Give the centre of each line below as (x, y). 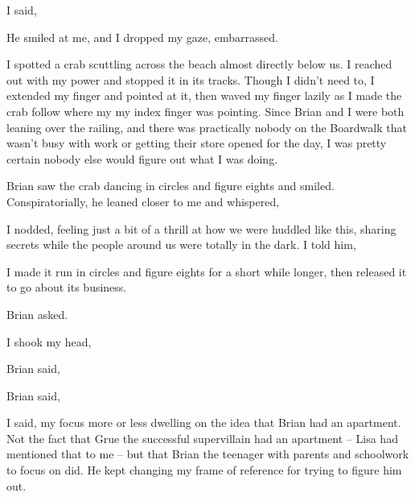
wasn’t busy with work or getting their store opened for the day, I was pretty (197, 143)
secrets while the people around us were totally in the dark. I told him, (181, 244)
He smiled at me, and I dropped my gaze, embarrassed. (142, 37)
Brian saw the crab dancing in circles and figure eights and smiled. (171, 186)
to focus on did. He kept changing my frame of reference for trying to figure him (204, 470)
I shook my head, (49, 341)
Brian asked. (37, 314)
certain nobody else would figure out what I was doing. (142, 158)
